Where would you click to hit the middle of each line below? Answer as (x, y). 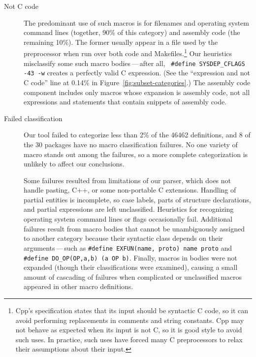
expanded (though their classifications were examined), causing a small (131, 267)
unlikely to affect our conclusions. (74, 164)
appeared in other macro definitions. (79, 286)
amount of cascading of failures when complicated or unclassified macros (133, 276)
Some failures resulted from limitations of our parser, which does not (128, 180)
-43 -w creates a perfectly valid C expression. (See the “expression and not (137, 73)
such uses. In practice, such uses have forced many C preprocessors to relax (129, 339)
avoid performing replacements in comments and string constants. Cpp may (130, 320)
